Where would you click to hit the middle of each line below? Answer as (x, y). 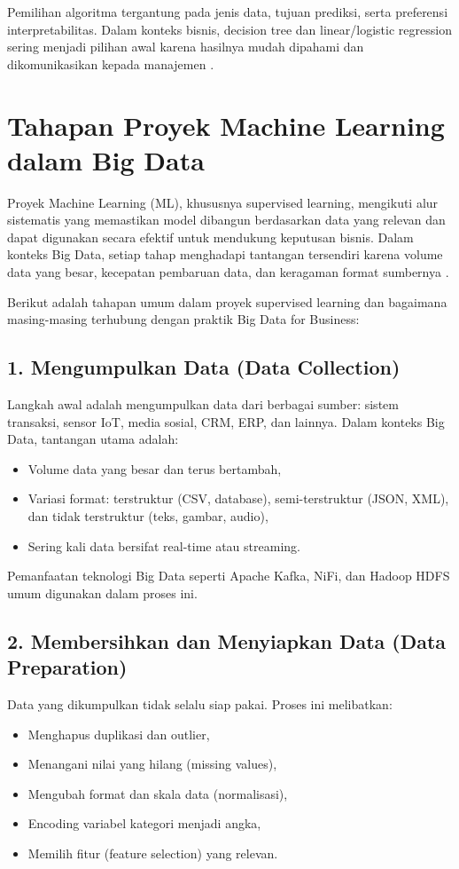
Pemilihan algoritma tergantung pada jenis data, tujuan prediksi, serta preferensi (228, 12)
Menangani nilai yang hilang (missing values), (152, 764)
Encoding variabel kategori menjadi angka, (144, 823)
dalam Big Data (106, 159)
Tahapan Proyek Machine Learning (226, 125)
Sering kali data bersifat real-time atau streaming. (164, 545)
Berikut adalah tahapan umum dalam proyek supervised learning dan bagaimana (227, 301)
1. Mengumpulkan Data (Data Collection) (204, 367)
